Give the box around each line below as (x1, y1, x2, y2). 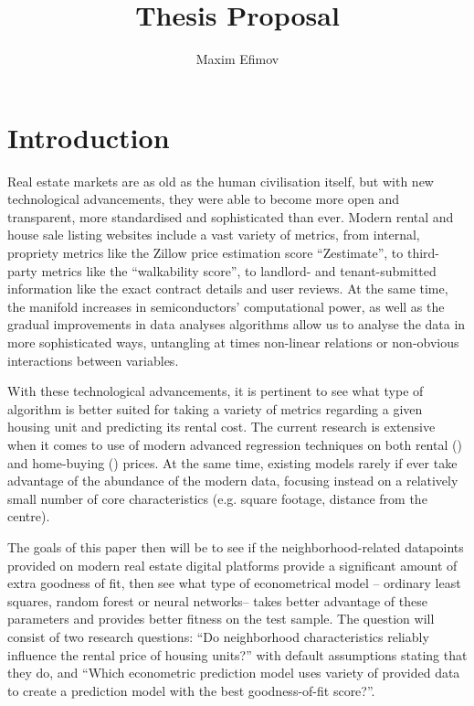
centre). (7, 507, 50, 526)
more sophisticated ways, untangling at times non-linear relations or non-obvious (7, 333, 459, 351)
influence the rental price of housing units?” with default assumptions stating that (7, 645, 468, 664)
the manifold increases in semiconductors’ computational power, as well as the (7, 296, 445, 316)
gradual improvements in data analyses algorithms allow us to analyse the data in (7, 315, 466, 334)
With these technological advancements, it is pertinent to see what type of (7, 381, 424, 401)
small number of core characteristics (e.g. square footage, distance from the (7, 488, 427, 508)
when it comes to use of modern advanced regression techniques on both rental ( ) (7, 434, 462, 454)
